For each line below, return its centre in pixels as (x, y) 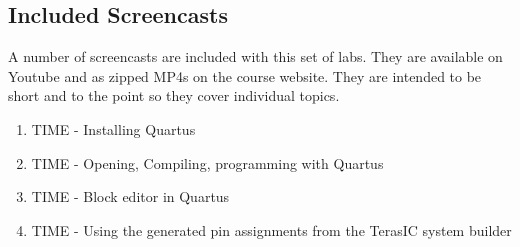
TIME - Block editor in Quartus (130, 196)
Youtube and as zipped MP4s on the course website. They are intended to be (245, 75)
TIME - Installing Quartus (113, 128)
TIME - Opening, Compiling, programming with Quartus (207, 162)
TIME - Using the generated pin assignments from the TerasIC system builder (271, 229)
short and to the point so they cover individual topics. (174, 95)
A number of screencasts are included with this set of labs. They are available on (255, 56)
